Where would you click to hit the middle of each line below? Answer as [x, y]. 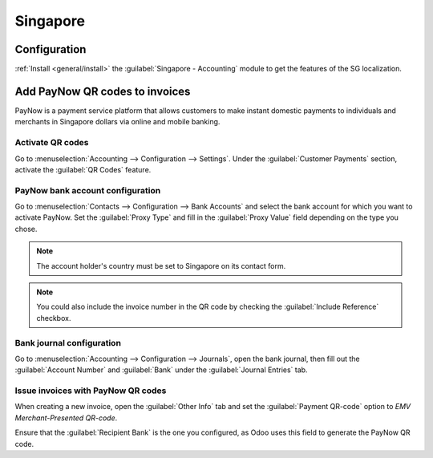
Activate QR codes [52, 143]
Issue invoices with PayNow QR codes [91, 391]
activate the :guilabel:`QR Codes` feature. [83, 169]
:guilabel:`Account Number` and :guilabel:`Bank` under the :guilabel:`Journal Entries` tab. [161, 370]
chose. [26, 229]
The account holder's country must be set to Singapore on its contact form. [161, 265]
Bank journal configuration [68, 342]
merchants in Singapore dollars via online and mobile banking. [117, 122]
